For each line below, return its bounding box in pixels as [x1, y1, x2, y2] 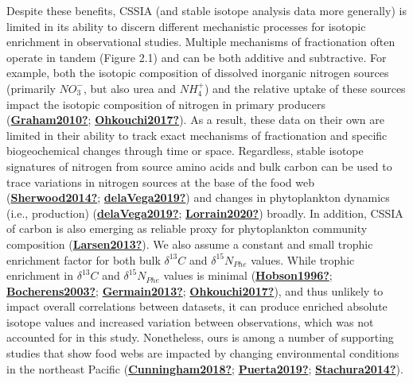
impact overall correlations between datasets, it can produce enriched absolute [6, 298, 388, 315]
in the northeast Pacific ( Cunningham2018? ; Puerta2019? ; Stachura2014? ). [6, 360, 403, 377]
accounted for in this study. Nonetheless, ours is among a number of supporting [6, 329, 394, 346]
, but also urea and [83, 79, 176, 96]
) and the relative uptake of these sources [204, 79, 406, 96]
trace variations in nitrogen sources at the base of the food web [6, 173, 315, 190]
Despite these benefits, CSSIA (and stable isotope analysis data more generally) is [6, 2, 407, 18]
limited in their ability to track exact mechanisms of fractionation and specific [6, 126, 388, 143]
